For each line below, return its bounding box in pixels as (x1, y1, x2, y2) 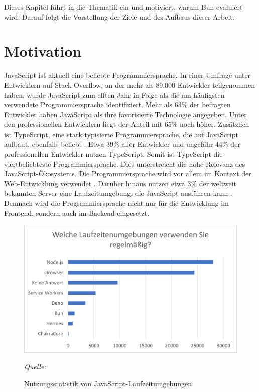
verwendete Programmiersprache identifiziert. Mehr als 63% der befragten (4, 99, 231, 110)
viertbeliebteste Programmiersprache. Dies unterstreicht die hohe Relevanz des (4, 158, 245, 169)
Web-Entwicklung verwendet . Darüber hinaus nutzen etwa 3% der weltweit (4, 178, 237, 188)
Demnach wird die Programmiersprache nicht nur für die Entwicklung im (4, 198, 229, 208)
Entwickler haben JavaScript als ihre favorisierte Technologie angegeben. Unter (4, 109, 247, 119)
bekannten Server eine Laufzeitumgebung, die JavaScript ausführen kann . (4, 188, 232, 198)
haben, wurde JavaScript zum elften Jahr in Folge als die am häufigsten (4, 89, 225, 100)
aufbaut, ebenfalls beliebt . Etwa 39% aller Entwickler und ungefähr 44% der (4, 139, 240, 149)
